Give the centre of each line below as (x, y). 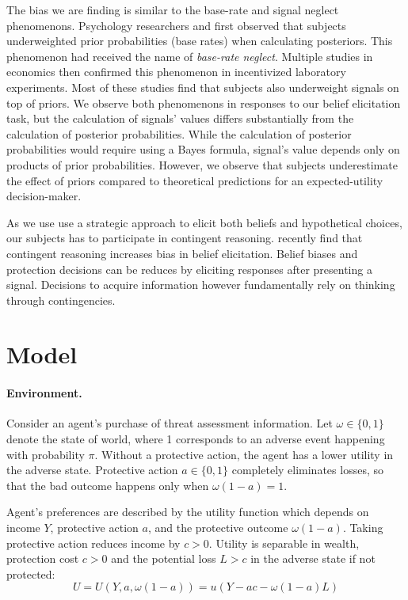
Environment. (44, 393)
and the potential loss (164, 558)
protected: (31, 573)
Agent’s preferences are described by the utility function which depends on (188, 512)
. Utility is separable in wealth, (284, 543)
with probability (46, 454)
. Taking (363, 528)
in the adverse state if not (313, 558)
